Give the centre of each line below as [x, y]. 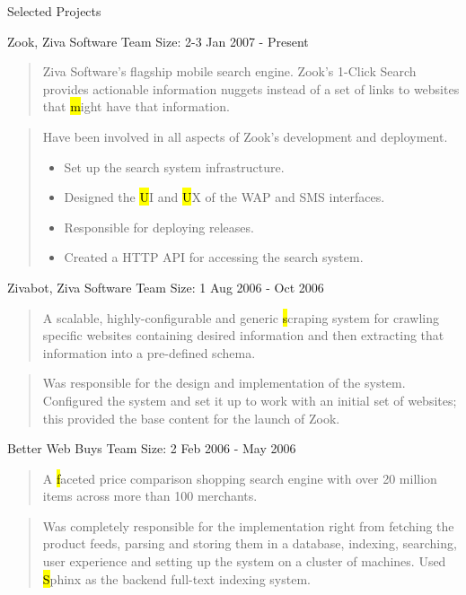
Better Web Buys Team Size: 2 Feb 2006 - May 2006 [152, 448]
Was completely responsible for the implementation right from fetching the [248, 525]
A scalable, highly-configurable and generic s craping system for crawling [241, 317]
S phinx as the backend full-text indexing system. [176, 578]
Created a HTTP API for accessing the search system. [214, 257]
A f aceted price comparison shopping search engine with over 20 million [240, 478]
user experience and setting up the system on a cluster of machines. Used [244, 561]
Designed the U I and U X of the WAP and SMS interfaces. [224, 197]
